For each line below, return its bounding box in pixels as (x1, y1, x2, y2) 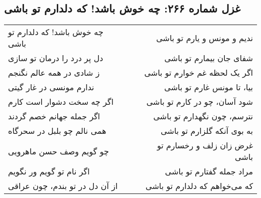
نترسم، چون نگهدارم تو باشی (153, 110, 253, 122)
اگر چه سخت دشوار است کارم (8, 96, 114, 108)
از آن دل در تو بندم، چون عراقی (8, 180, 118, 192)
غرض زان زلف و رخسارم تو (157, 139, 253, 151)
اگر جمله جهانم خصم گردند (8, 110, 100, 122)
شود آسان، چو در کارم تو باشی (146, 96, 253, 108)
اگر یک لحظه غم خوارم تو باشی (144, 67, 253, 79)
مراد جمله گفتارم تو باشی (165, 165, 253, 177)
